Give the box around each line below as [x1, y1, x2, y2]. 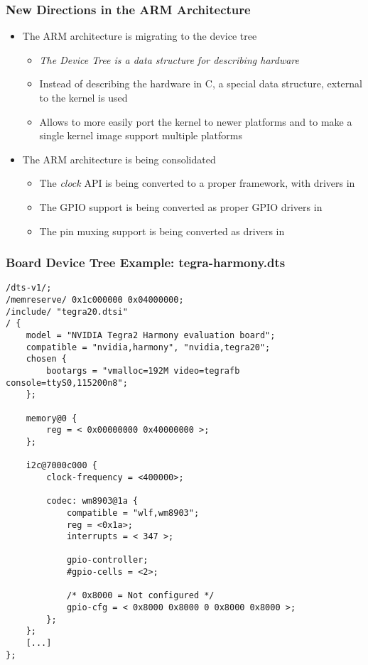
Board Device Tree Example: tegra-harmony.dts [6, 254, 286, 271]
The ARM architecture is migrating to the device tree [22, 28, 257, 43]
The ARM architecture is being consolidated [22, 151, 216, 166]
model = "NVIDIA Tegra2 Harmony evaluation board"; [26, 330, 276, 340]
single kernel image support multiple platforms [39, 128, 243, 143]
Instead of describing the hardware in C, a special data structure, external [39, 76, 362, 91]
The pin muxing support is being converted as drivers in [39, 223, 285, 238]
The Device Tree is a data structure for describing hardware [39, 52, 299, 67]
